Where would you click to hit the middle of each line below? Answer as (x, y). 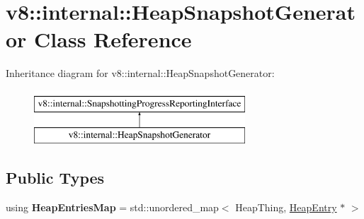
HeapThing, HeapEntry (286, 207)
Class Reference (113, 39)
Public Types (55, 178)
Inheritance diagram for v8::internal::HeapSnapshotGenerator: (140, 73)
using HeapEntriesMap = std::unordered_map (112, 207)
